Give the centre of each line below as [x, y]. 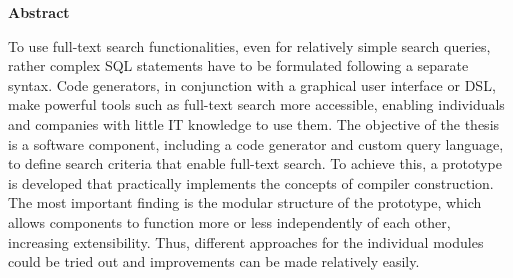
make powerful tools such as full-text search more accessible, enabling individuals [256, 104]
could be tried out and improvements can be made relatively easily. [214, 261]
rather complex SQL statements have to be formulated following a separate [238, 65]
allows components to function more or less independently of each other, [229, 221]
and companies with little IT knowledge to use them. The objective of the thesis [254, 123]
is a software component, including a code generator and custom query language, [256, 143]
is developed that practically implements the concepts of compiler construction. [251, 182]
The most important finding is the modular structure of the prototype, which [245, 202]
